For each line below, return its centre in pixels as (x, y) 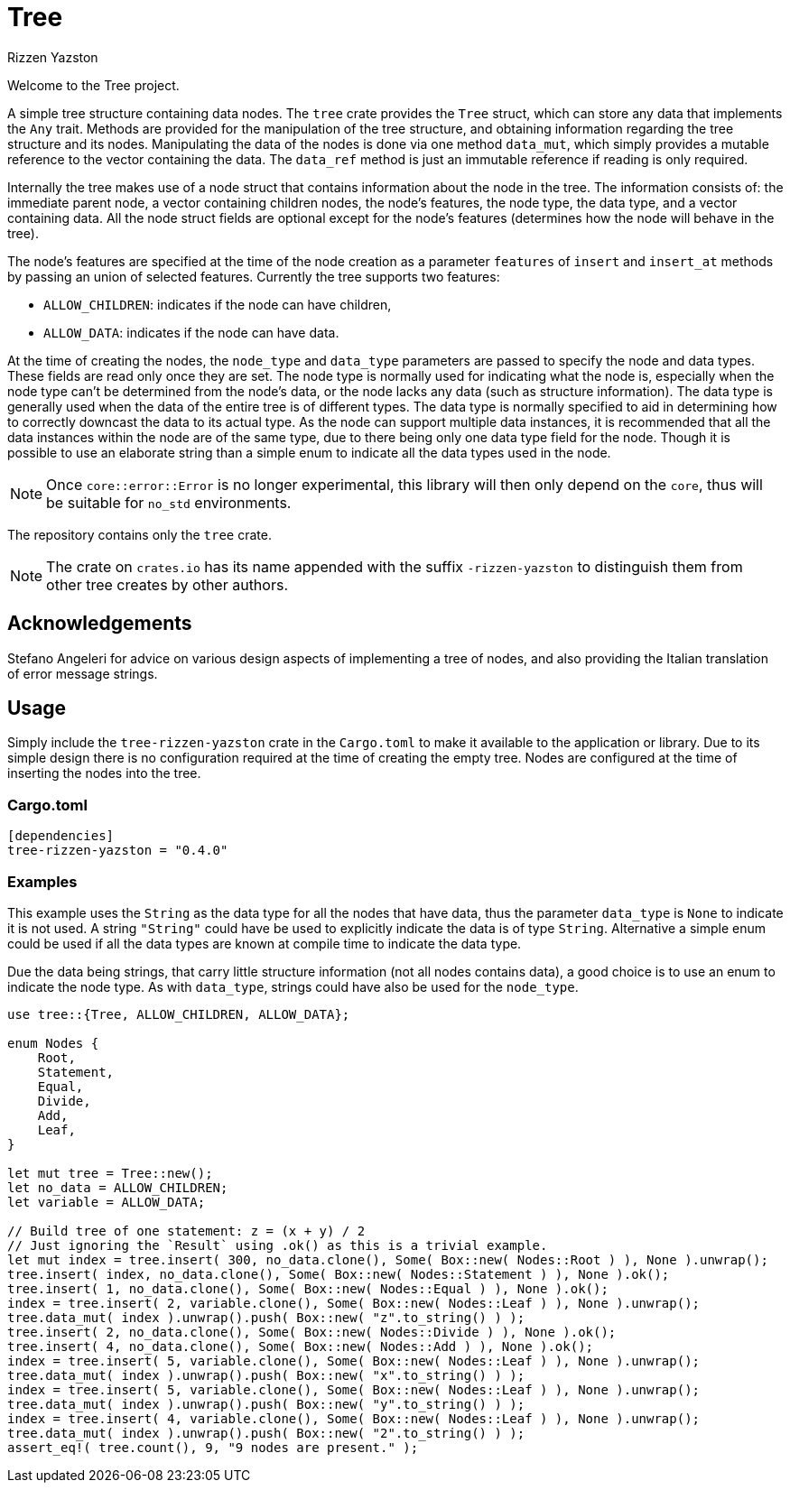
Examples (42, 881)
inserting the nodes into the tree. (104, 773)
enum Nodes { (53, 1043)
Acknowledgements (100, 624)
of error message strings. (83, 673)
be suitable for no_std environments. (169, 502)
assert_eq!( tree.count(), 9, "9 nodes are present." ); (213, 1447)
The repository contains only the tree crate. (139, 534)
